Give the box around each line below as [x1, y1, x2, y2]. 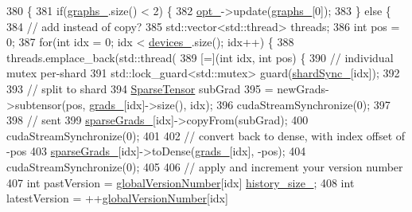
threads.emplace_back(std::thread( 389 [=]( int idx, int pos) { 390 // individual [6, 49, 394, 65]
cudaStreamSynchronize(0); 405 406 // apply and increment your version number [6, 158, 403, 175]
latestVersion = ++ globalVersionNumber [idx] [6, 190, 228, 206]
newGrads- [277, 80, 329, 96]
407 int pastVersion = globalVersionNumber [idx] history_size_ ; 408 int [6, 174, 355, 190]
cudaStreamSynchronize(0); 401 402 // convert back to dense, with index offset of [6, 127, 406, 143]
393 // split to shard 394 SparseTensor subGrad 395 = [6, 80, 274, 96]
